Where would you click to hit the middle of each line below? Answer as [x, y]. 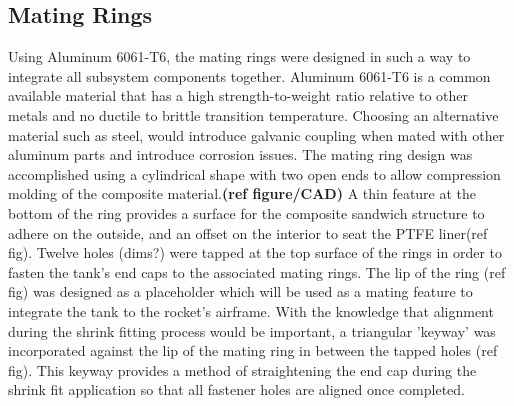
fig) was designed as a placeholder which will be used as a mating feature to [240, 291]
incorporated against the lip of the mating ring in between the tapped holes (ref [253, 350]
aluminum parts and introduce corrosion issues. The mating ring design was [240, 154]
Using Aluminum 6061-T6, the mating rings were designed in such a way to [239, 56]
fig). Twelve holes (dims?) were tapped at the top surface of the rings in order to [255, 252]
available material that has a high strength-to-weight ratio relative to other [238, 95]
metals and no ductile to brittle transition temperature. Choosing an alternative [253, 114]
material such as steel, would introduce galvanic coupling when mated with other [256, 134]
